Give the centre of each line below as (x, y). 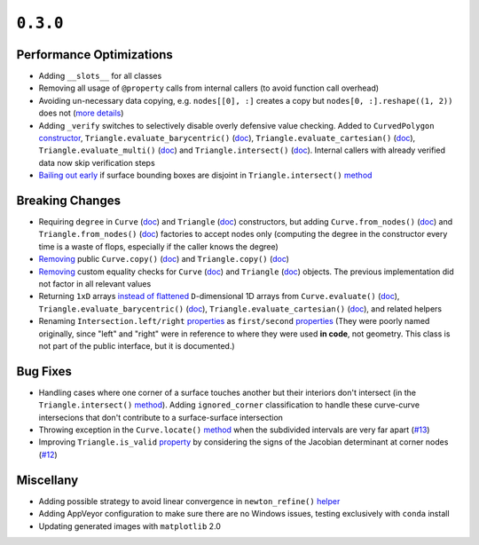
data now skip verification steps (97, 162)
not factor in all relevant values (95, 284)
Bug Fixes (44, 371)
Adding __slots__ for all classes (100, 76)
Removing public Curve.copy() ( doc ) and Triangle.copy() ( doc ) (164, 259)
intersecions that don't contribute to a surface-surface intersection (161, 417)
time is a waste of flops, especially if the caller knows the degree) (158, 246)
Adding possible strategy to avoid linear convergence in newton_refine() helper (189, 501)
